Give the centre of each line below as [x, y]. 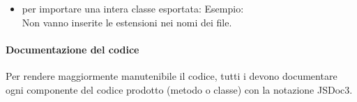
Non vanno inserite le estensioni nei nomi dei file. [127, 22]
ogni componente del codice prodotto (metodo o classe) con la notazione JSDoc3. [179, 89]
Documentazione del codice [73, 49]
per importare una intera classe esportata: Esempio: [133, 8]
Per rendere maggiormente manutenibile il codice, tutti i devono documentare [172, 75]
